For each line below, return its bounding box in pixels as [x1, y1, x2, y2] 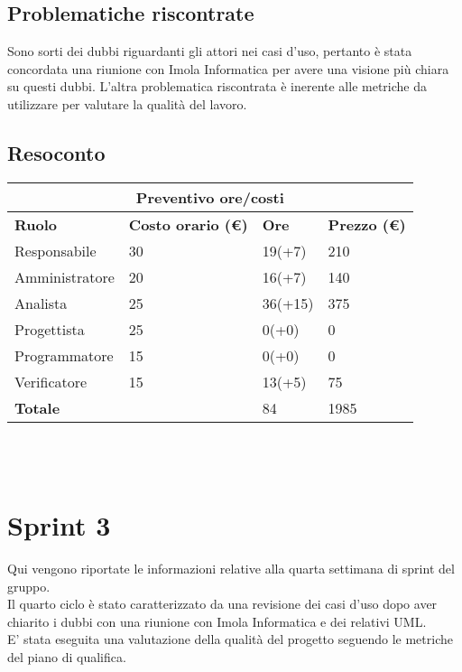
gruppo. [7, 576, 51, 595]
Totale [14, 397, 60, 418]
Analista [14, 292, 68, 313]
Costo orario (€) [128, 213, 248, 235]
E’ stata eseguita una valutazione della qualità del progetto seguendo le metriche [7, 630, 453, 649]
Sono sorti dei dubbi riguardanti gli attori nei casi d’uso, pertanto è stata [7, 42, 412, 61]
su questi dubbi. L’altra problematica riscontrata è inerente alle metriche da [7, 77, 427, 96]
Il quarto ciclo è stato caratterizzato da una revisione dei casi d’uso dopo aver [7, 594, 438, 613]
